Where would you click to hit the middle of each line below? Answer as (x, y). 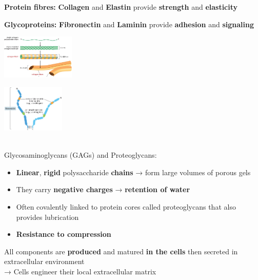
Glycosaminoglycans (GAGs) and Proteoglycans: (81, 155)
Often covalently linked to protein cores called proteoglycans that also (126, 207)
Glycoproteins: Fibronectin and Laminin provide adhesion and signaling (129, 24)
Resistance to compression (64, 234)
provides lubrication (47, 217)
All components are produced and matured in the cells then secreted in (121, 251)
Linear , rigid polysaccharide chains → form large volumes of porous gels (133, 172)
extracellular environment (44, 261)
